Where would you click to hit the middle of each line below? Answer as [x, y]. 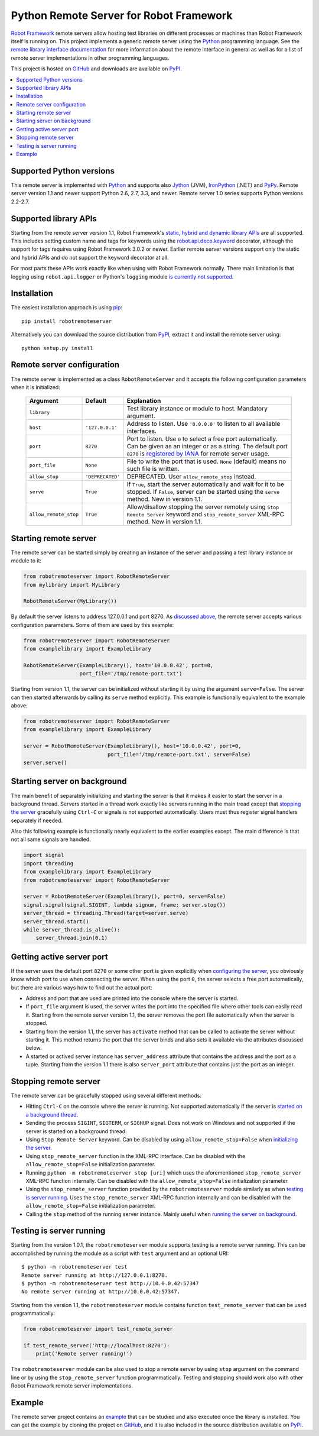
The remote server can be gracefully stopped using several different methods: [106, 1096]
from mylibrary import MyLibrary [72, 585]
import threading [48, 863]
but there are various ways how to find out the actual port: [82, 987]
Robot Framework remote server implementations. [72, 1386]
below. [34, 1048]
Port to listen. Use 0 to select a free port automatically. [202, 439]
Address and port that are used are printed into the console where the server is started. [132, 998]
